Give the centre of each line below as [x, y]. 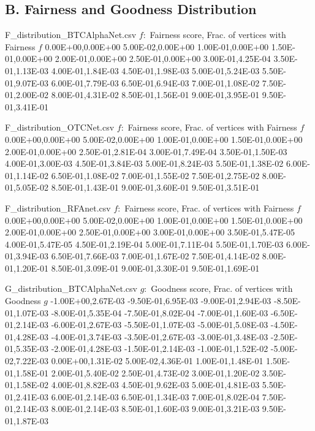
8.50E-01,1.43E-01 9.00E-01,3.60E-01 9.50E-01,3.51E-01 [155, 187]
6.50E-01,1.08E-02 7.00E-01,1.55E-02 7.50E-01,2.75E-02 [155, 175]
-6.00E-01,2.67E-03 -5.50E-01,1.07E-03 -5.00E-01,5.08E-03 [160, 325]
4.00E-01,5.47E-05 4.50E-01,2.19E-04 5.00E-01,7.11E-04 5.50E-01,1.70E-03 [144, 244]
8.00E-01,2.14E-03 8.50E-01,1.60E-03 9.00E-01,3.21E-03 [155, 409]
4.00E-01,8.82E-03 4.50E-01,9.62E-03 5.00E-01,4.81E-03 [155, 385]
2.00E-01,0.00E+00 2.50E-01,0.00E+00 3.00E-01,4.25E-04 [163, 59]
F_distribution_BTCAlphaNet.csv [71, 35]
